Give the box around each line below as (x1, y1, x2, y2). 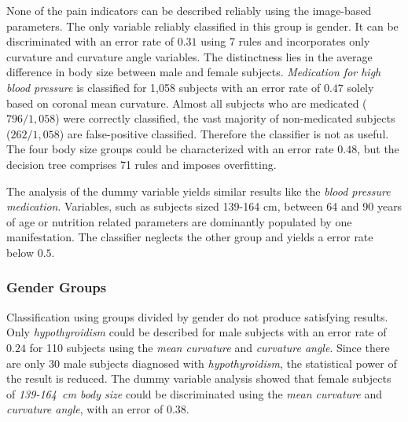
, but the (357, 141, 399, 157)
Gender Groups (6, 277, 107, 297)
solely (347, 79, 374, 95)
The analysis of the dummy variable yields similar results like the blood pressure (6, 182, 391, 199)
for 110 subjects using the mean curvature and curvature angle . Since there (29, 339, 390, 355)
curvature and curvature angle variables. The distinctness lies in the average (6, 48, 373, 64)
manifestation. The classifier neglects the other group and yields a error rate (6, 229, 373, 245)
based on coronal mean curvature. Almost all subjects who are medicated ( (6, 94, 367, 111)
